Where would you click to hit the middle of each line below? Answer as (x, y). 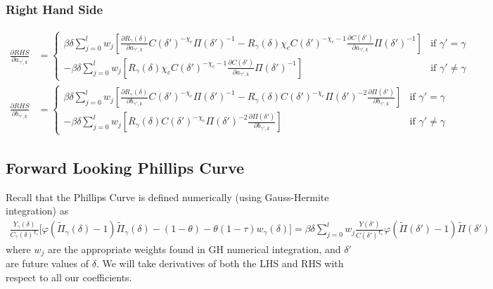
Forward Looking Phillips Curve (125, 167)
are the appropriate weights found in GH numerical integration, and (194, 249)
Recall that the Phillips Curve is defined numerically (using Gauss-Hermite (167, 197)
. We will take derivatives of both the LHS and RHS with (220, 263)
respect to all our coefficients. (69, 277)
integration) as (37, 211)
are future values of (47, 263)
